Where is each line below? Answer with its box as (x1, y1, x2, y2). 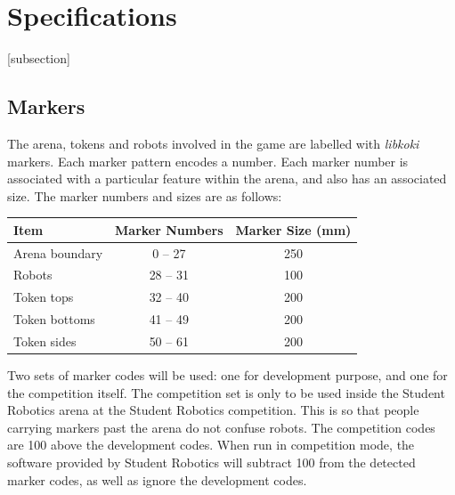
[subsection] (7, 49, 70, 68)
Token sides (13, 332, 77, 351)
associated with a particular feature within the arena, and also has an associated (7, 169, 447, 188)
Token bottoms (13, 310, 95, 329)
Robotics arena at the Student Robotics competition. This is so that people (7, 401, 419, 419)
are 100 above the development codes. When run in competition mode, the (7, 435, 415, 454)
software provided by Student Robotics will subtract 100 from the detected (7, 453, 416, 472)
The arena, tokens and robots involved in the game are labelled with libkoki (7, 134, 419, 152)
